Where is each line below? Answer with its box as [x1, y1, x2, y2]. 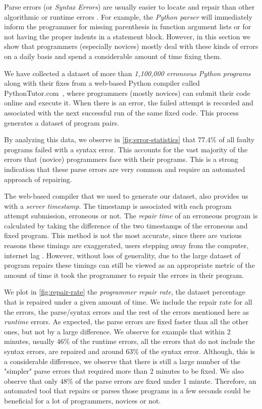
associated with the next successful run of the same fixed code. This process [4, 107, 239, 118]
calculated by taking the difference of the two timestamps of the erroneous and [4, 220, 248, 230]
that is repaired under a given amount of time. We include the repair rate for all [4, 297, 252, 307]
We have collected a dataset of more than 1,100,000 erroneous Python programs [4, 68, 251, 78]
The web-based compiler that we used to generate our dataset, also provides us [4, 191, 248, 201]
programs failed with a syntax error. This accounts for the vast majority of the [4, 144, 248, 154]
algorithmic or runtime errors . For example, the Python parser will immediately [4, 11, 252, 22]
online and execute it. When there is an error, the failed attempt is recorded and [4, 97, 253, 108]
